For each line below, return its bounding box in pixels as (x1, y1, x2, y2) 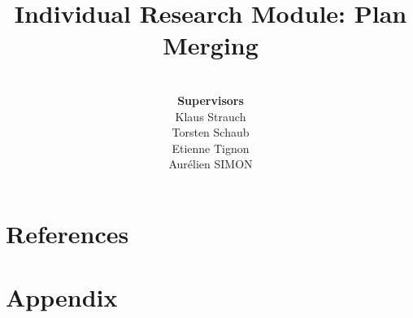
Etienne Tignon (172, 139, 250, 156)
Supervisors (177, 91, 244, 108)
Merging (163, 28, 259, 62)
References (6, 216, 129, 250)
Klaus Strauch (175, 107, 246, 124)
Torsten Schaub (172, 124, 250, 141)
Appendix (6, 281, 118, 314)
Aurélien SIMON (168, 155, 253, 172)
